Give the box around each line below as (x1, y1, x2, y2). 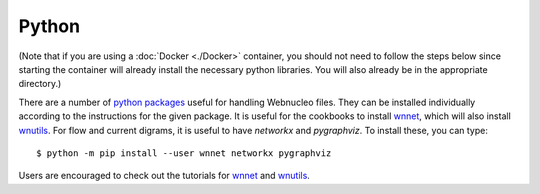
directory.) (18, 78, 62, 90)
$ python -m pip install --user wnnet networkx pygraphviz (36, 147, 332, 159)
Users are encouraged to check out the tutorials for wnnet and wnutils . (18, 170, 310, 182)
